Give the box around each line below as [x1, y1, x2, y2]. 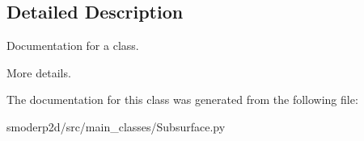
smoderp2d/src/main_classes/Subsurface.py [6, 118, 226, 135]
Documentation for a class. [6, 37, 139, 54]
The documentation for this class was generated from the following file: [6, 91, 358, 108]
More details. [6, 64, 71, 81]
